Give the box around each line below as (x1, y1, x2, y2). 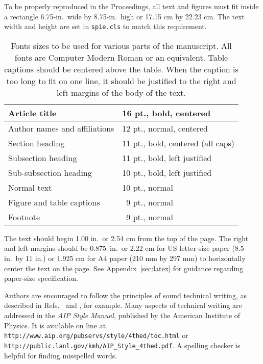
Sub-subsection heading (8, 166, 92, 178)
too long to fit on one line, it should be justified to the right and (6, 74, 236, 87)
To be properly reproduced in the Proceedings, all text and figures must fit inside (4, 1, 259, 11)
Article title (8, 107, 57, 119)
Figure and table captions (8, 196, 100, 208)
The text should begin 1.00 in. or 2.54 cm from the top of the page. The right (4, 232, 249, 243)
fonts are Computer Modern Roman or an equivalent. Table (14, 51, 228, 63)
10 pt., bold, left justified (122, 166, 212, 178)
